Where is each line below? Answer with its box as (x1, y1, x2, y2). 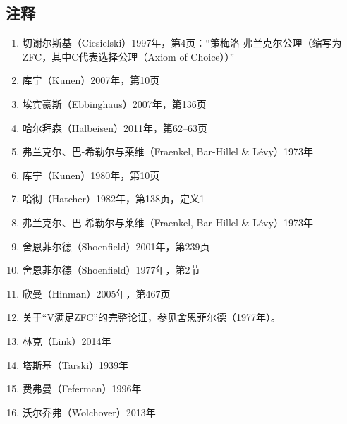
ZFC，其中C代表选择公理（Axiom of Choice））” (22, 49, 235, 63)
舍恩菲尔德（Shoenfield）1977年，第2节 (22, 262, 200, 277)
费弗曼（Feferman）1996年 (22, 381, 142, 396)
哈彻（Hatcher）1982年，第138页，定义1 (22, 191, 205, 206)
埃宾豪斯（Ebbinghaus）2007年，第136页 (22, 96, 207, 111)
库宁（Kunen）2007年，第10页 (22, 73, 160, 87)
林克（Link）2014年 (22, 333, 111, 348)
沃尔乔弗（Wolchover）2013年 (22, 404, 156, 419)
